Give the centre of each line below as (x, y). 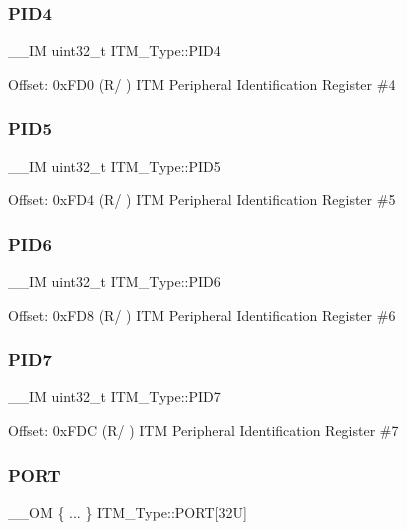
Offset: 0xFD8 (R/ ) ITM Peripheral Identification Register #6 (202, 314)
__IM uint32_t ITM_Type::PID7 (114, 396)
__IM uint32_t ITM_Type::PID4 (114, 50)
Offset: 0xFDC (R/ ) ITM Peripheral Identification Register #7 (203, 430)
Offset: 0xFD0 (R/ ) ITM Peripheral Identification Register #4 (202, 83)
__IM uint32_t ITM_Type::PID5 (114, 165)
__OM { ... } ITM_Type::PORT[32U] (127, 511)
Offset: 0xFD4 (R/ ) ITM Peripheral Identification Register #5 (202, 199)
